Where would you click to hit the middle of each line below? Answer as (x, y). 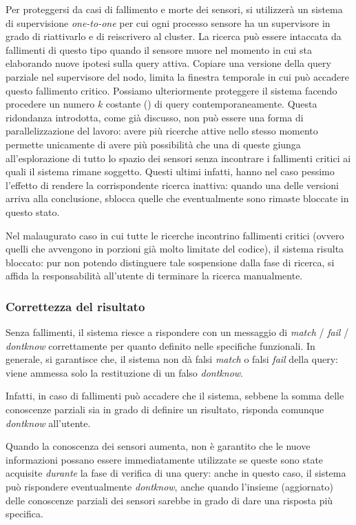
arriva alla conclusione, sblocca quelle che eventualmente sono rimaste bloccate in (177, 198)
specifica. (24, 514)
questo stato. (33, 211)
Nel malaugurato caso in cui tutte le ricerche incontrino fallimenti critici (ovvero (175, 235)
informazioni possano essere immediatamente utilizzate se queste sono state (165, 459)
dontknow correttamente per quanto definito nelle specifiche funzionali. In (160, 345)
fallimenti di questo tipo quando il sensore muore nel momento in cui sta (159, 49)
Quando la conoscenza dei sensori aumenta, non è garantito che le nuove (158, 446)
